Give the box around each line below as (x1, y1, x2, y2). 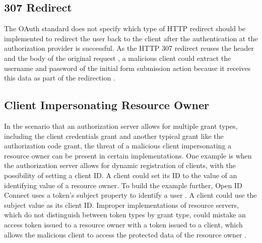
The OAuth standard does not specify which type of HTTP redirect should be (4, 23, 245, 34)
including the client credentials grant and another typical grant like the (4, 130, 224, 141)
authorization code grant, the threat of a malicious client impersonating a (4, 140, 232, 151)
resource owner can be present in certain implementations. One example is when (4, 150, 252, 160)
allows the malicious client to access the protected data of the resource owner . (4, 229, 247, 239)
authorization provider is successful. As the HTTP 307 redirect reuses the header (4, 43, 254, 53)
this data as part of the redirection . (4, 72, 115, 83)
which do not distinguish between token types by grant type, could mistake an (4, 209, 246, 220)
